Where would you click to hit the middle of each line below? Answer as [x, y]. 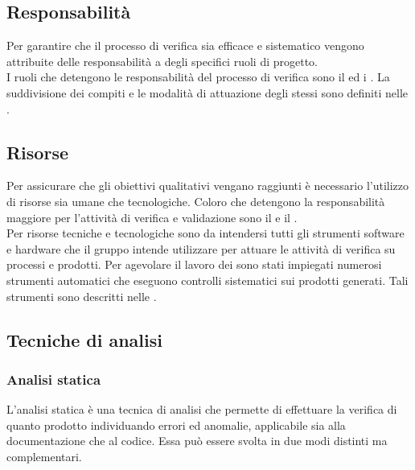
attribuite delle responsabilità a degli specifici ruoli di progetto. [162, 61]
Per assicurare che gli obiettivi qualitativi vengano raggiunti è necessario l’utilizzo [208, 186]
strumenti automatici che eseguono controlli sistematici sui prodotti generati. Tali [207, 280]
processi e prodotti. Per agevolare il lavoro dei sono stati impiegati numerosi [194, 264]
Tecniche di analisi [84, 339]
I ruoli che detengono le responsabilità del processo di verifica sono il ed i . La [198, 77]
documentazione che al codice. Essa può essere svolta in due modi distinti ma [197, 441]
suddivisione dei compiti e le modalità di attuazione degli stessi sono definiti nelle [207, 92]
